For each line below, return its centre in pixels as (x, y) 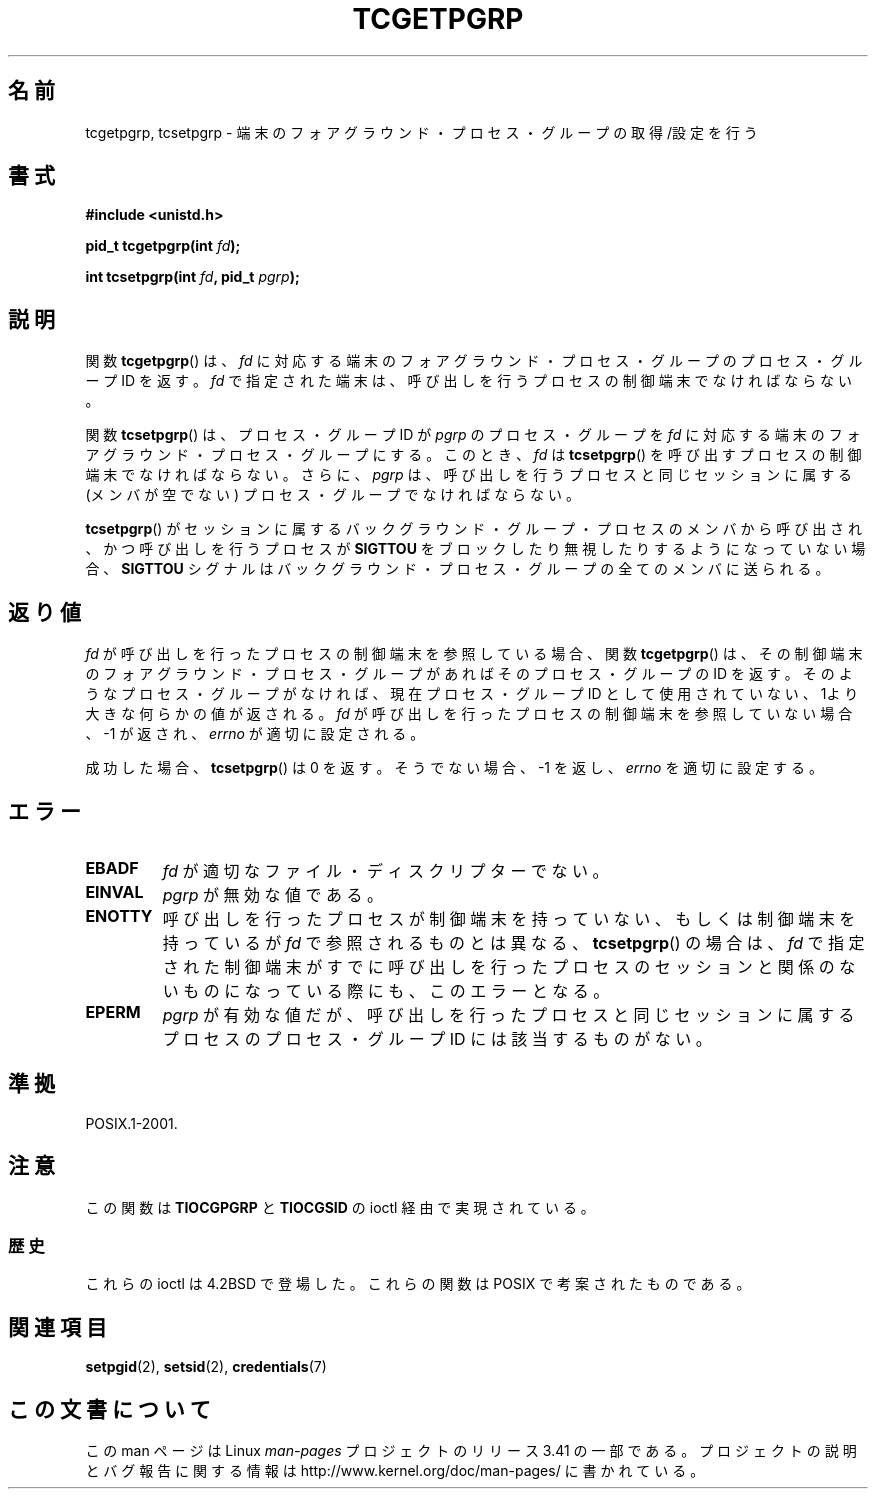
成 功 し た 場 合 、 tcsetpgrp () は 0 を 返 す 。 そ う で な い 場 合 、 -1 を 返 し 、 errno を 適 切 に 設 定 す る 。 (454, 768)
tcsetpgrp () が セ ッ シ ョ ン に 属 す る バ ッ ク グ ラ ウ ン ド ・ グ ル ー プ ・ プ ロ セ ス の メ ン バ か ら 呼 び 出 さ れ (474, 529)
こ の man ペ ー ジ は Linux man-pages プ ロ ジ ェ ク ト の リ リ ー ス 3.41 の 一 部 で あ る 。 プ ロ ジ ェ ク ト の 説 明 (471, 1451)
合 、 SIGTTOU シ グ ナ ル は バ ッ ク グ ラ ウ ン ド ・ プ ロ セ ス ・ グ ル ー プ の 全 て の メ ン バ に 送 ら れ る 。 (457, 569)
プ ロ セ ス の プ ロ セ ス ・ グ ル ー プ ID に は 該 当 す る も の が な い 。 (437, 1038)
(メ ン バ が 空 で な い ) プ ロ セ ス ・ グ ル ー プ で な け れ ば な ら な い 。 (332, 495)
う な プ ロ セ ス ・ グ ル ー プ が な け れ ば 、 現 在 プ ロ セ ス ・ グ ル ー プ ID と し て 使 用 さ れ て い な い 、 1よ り (472, 694)
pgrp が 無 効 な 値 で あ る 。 (272, 894)
